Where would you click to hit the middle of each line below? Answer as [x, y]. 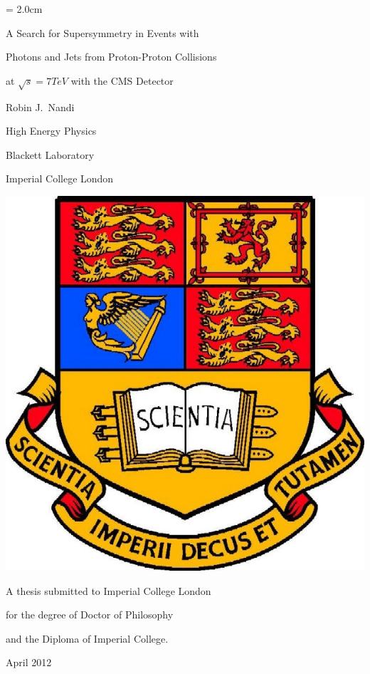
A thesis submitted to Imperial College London [109, 590]
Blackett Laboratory [50, 154]
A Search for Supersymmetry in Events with [102, 32]
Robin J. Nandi [40, 107]
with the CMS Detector [122, 80]
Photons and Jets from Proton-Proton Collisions [111, 57]
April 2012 [29, 662]
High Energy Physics [51, 131]
